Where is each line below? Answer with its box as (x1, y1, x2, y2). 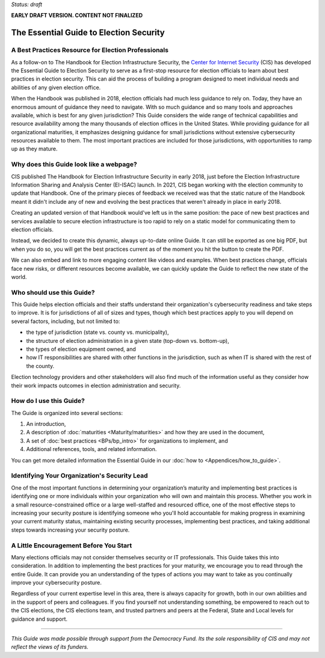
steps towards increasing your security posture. (11, 526, 130, 533)
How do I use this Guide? (11, 397, 85, 405)
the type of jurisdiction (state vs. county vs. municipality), (26, 328, 169, 336)
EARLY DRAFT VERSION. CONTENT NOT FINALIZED (11, 12, 143, 19)
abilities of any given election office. (11, 84, 101, 91)
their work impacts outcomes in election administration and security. (11, 382, 181, 389)
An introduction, (26, 420, 66, 428)
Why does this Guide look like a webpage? (11, 160, 138, 168)
